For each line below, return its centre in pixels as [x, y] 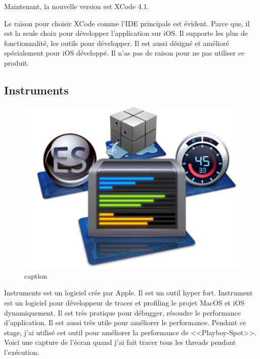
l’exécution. [22, 352]
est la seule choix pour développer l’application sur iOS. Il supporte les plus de [126, 33]
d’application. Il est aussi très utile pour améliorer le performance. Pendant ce [125, 322]
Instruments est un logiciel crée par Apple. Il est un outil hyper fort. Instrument [128, 293]
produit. [17, 62]
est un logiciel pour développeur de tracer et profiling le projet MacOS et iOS [124, 302]
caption [36, 275]
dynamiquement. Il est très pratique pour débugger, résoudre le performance [123, 312]
